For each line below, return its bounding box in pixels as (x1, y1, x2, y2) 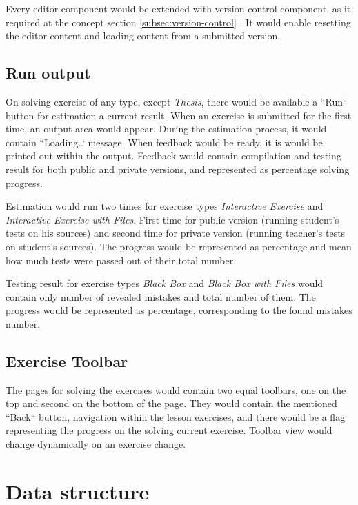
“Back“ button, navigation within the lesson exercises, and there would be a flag (6, 409, 346, 424)
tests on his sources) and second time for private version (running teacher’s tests (6, 226, 346, 240)
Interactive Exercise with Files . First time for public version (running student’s (6, 212, 339, 226)
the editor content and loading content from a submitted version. (6, 28, 281, 43)
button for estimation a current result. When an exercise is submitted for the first (6, 108, 352, 122)
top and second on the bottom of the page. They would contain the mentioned (6, 396, 337, 410)
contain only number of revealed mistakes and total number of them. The (6, 289, 316, 304)
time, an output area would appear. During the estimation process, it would (6, 121, 327, 136)
